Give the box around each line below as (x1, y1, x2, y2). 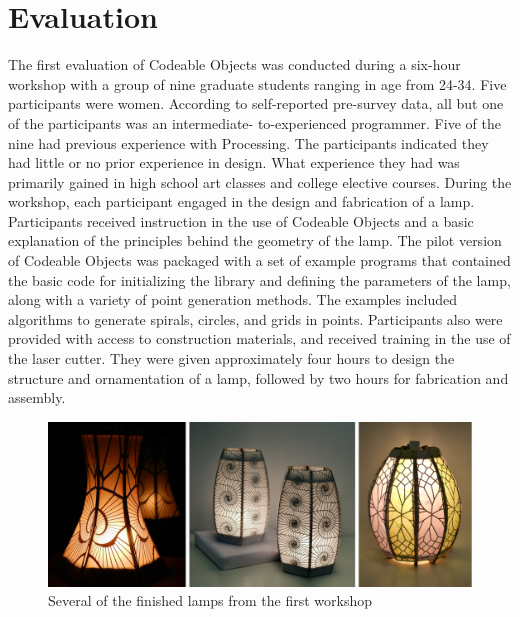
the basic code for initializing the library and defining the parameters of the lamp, (8, 269, 511, 290)
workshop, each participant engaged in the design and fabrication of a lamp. (8, 191, 475, 212)
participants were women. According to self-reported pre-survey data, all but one (8, 93, 504, 114)
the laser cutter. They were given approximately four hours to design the (8, 348, 455, 369)
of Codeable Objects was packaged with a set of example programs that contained (8, 250, 511, 271)
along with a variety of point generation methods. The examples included (8, 289, 458, 310)
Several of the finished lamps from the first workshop (48, 590, 373, 611)
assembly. (8, 387, 66, 408)
